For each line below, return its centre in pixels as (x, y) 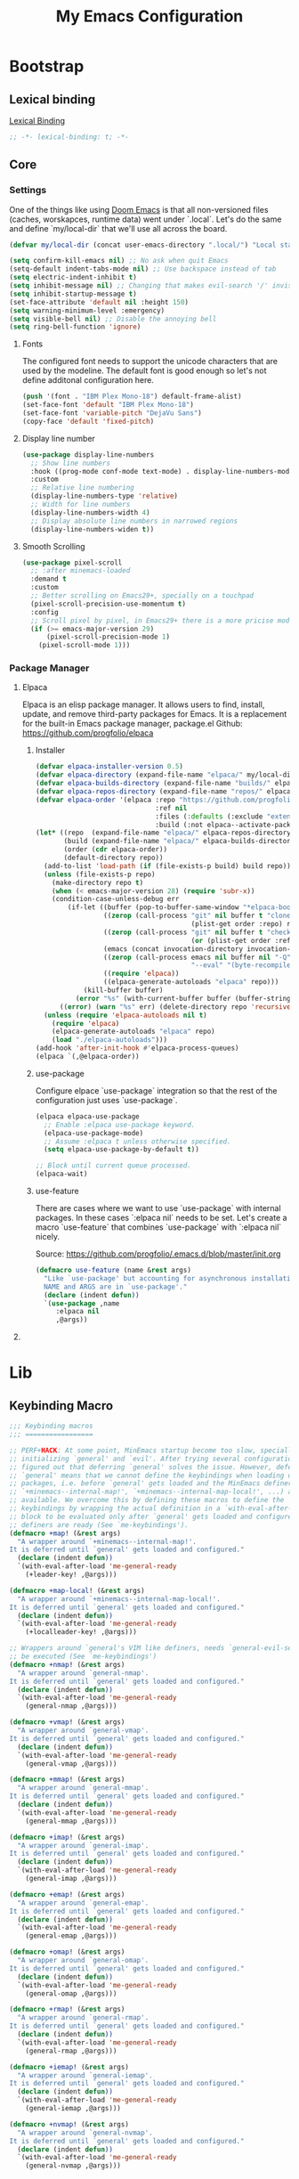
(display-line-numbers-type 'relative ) (105, 496)
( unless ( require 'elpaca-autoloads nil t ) (125, 1015)
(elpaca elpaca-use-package (87, 1116)
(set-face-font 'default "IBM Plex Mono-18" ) (108, 405)
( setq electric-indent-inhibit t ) (73, 278)
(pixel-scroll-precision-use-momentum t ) (109, 604)
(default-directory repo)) (113, 858)
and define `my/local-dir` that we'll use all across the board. (118, 228)
